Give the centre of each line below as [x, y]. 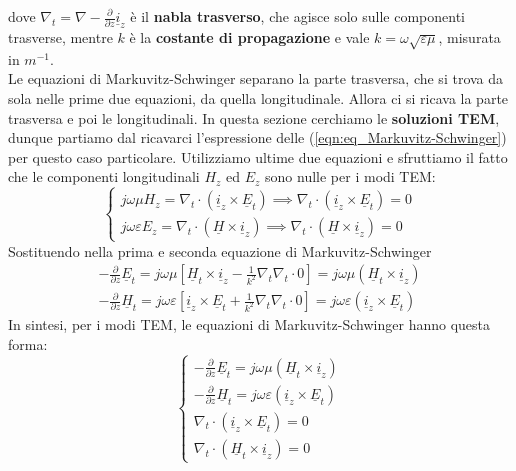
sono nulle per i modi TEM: [350, 176]
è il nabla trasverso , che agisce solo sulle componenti [297, 16]
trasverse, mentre [60, 37]
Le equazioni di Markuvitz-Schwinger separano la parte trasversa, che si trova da [256, 78]
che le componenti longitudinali [104, 176]
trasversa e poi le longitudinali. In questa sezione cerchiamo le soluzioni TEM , [254, 117]
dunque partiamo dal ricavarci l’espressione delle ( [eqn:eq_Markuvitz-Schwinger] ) [257, 137]
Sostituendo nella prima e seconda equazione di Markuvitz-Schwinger [220, 250]
